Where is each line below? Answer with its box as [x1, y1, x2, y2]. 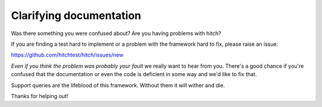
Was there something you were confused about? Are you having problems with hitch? [11, 30, 222, 37]
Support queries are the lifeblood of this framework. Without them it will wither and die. [11, 81, 225, 89]
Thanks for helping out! [11, 92, 69, 99]
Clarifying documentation [11, 9, 141, 22]
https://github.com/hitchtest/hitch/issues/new [11, 51, 124, 59]
